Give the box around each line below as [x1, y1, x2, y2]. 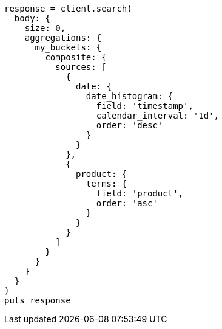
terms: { [86, 179, 127, 189]
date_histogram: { [86, 91, 173, 101]
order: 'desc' [96, 120, 163, 130]
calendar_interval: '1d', [96, 111, 220, 120]
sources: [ [55, 62, 107, 72]
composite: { [45, 52, 107, 62]
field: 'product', [96, 189, 184, 198]
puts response [4, 296, 71, 305]
